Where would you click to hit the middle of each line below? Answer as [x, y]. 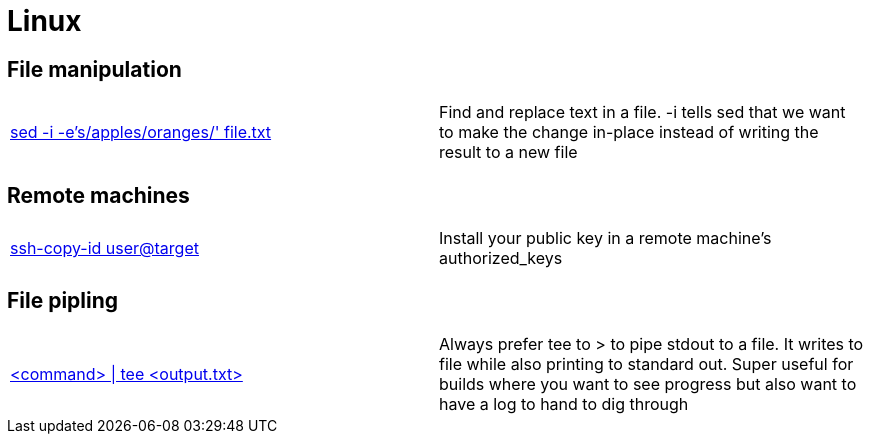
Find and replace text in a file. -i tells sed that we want [642, 112]
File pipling [63, 301]
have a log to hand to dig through [564, 403]
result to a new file [508, 152]
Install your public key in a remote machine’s [605, 238]
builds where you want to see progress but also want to [648, 383]
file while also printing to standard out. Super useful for [646, 363]
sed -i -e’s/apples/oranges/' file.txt [141, 132]
